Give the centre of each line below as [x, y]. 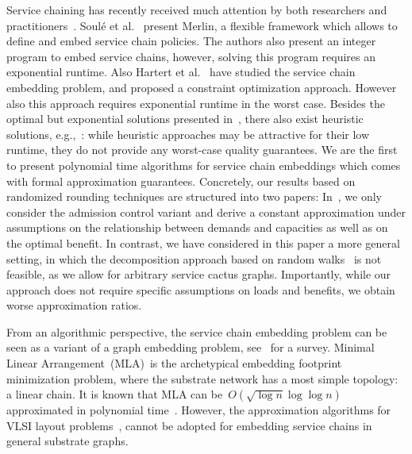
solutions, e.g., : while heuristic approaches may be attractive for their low [188, 134]
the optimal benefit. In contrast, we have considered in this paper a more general [203, 242]
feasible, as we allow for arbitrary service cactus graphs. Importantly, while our [199, 274]
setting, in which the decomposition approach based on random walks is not [194, 258]
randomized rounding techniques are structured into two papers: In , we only [194, 196]
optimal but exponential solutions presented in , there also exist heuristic [185, 119]
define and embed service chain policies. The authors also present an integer [191, 41]
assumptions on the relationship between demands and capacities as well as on [197, 227]
